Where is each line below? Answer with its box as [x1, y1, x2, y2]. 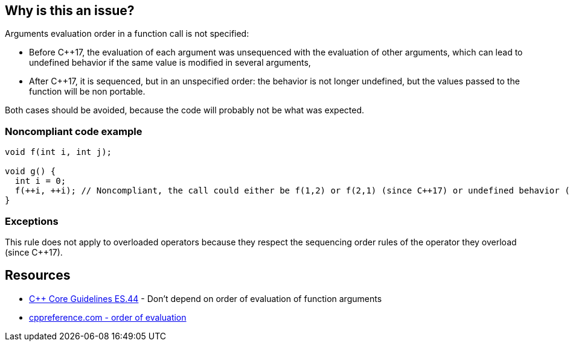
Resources [5, 268, 71, 283]
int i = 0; [14, 176, 66, 186]
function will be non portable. [29, 86, 146, 97]
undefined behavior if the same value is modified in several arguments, [29, 57, 311, 68]
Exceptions [5, 215, 59, 227]
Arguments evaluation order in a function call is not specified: [5, 28, 249, 39]
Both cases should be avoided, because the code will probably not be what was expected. [5, 105, 364, 116]
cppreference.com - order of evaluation [29, 312, 187, 322]
